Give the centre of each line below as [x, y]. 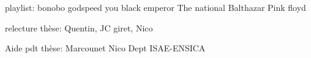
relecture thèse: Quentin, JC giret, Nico [79, 27]
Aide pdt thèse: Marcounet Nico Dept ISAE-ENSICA [105, 48]
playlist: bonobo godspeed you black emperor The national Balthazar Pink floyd [155, 7]
